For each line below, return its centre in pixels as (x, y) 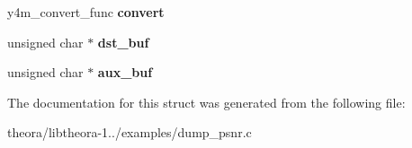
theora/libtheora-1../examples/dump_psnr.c (130, 132)
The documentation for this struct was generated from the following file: (206, 102)
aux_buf (125, 72)
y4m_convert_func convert (86, 12)
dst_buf (123, 42)
